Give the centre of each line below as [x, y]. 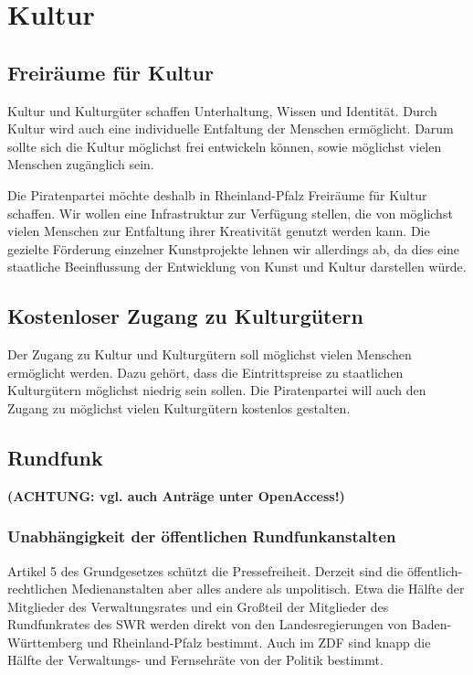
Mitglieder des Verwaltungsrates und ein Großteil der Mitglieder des [198, 606]
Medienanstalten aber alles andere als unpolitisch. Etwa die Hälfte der [268, 589]
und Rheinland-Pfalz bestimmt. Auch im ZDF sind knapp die [259, 642]
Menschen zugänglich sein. [81, 164]
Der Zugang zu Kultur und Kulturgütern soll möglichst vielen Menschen [210, 354]
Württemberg [45, 642]
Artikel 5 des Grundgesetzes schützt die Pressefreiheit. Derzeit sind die [205, 570]
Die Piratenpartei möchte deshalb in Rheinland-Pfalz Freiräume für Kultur [217, 194]
